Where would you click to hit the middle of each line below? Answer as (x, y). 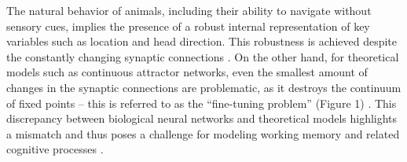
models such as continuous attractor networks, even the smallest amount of (187, 72)
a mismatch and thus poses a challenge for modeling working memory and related (203, 133)
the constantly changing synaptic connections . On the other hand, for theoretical (203, 56)
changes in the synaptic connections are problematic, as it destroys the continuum (204, 87)
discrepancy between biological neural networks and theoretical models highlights (202, 118)
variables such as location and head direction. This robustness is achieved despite (202, 41)
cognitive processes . (55, 149)
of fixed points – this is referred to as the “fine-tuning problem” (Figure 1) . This (202, 103)
